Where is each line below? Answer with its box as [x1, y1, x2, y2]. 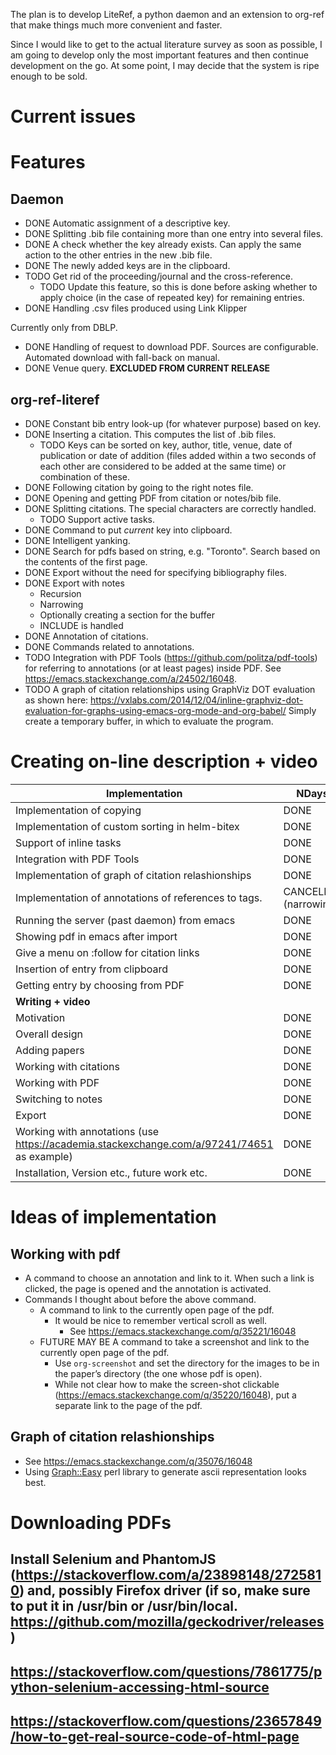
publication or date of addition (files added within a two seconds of [39, 450, 317, 461]
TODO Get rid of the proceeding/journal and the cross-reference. [24, 270, 294, 283]
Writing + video [15, 994, 91, 1008]
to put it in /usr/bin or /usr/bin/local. [10, 1598, 238, 1615]
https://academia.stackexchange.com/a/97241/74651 [15, 1137, 274, 1151]
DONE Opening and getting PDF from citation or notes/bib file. [24, 492, 282, 504]
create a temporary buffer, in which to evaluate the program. [24, 715, 274, 727]
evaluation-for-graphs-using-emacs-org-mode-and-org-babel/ [24, 705, 287, 716]
